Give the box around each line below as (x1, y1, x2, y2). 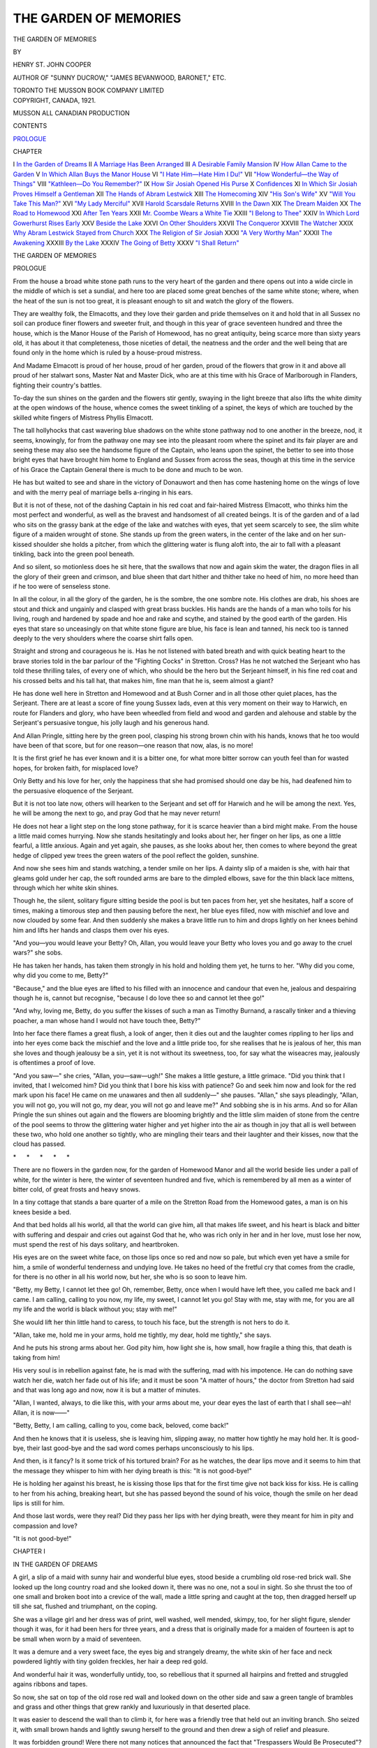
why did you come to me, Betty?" (13, 971, 109, 980)
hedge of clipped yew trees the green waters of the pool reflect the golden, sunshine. (13, 851, 259, 859)
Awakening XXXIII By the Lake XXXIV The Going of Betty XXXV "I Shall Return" (13, 238, 240, 247)
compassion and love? (13, 1521, 78, 1530)
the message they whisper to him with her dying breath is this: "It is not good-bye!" (13, 1466, 253, 1475)
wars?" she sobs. (13, 948, 63, 957)
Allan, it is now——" (13, 1408, 70, 1417)
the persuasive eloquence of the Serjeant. (13, 787, 134, 795)
